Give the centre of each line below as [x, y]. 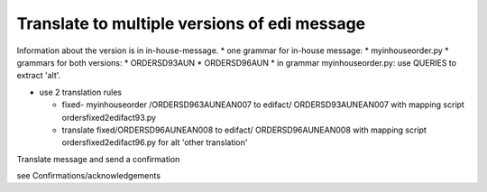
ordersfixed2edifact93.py [109, 117]
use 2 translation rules [80, 92]
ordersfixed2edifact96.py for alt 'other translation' [155, 142]
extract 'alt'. [39, 76]
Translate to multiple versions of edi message [191, 23]
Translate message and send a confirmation [98, 159]
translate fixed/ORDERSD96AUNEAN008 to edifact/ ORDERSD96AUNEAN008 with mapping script [244, 130]
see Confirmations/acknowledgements [89, 176]
